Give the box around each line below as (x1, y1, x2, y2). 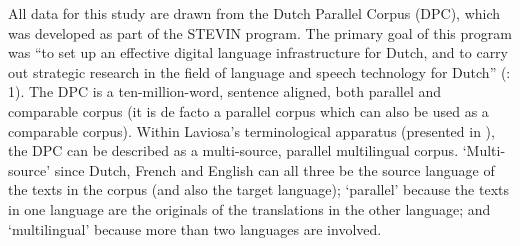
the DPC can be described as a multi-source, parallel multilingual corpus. (8, 140, 459, 161)
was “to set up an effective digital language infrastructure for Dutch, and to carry (8, 42, 508, 63)
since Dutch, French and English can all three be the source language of (54, 159, 495, 180)
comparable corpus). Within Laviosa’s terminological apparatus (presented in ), (8, 120, 495, 141)
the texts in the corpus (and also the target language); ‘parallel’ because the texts (8, 179, 509, 200)
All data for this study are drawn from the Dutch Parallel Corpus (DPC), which (8, 3, 501, 23)
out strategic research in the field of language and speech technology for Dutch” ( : (8, 61, 511, 82)
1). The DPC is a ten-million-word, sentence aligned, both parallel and (8, 81, 442, 102)
